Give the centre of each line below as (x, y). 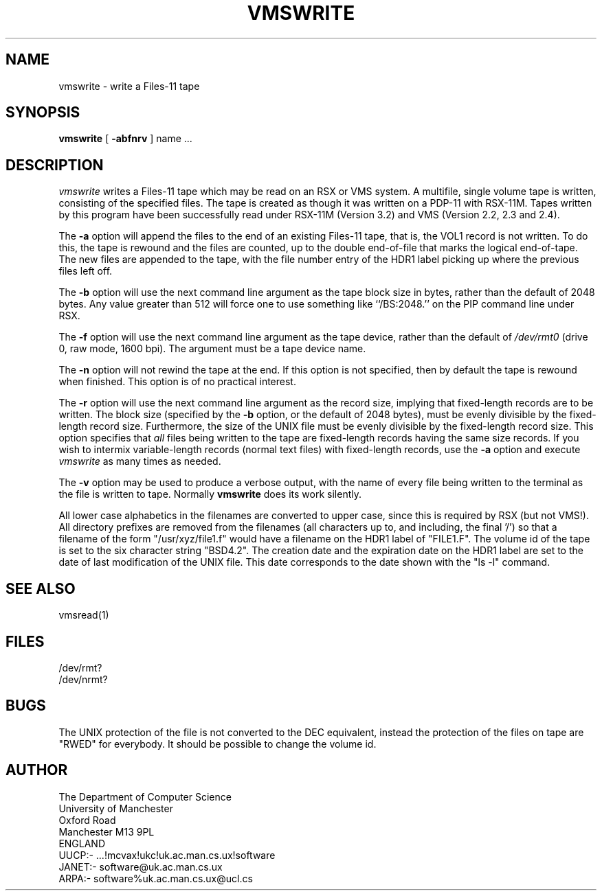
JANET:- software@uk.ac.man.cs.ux (141, 866)
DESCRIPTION (55, 165)
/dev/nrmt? (83, 679)
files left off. (86, 271)
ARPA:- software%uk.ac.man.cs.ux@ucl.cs (156, 878)
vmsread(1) (84, 615)
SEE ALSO (41, 588)
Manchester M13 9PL (107, 831)
